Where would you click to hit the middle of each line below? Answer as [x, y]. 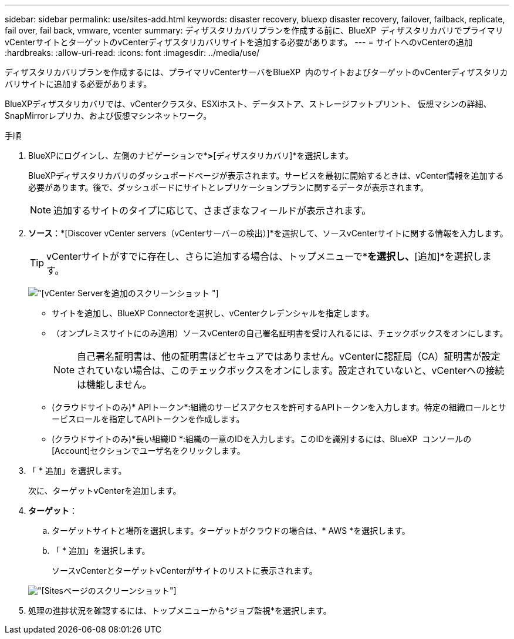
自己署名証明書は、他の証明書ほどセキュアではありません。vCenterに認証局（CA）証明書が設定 [289, 356]
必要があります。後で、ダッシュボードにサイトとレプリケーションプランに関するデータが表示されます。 [228, 187]
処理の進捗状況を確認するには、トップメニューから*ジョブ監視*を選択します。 [180, 610]
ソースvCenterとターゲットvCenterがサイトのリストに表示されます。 [185, 571]
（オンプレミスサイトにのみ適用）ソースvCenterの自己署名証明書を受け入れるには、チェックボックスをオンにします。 [280, 333]
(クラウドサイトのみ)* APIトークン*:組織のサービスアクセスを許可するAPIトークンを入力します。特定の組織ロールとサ [279, 407]
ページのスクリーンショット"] [120, 591]
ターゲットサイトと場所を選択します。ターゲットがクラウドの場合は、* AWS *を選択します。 [231, 531]
